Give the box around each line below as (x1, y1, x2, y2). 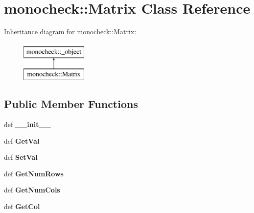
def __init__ (4, 119, 51, 129)
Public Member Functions (4, 96, 138, 111)
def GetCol (4, 201, 40, 212)
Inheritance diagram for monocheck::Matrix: (4, 26, 137, 37)
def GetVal (4, 135, 40, 146)
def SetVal (4, 152, 38, 162)
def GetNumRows (4, 168, 64, 178)
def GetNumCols (4, 185, 60, 195)
